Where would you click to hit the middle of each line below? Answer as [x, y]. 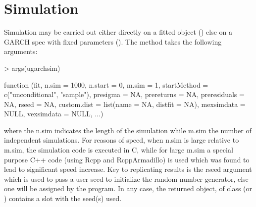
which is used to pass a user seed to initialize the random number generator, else [126, 179]
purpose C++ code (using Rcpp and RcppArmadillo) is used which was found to [127, 159]
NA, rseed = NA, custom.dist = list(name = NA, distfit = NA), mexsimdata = [125, 104]
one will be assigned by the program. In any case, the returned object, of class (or [128, 188]
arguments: [21, 51]
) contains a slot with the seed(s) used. [63, 198]
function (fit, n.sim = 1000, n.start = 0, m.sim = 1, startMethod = [106, 84]
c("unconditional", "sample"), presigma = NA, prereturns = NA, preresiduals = [124, 94]
